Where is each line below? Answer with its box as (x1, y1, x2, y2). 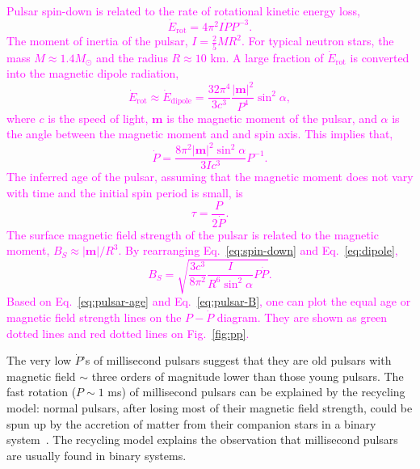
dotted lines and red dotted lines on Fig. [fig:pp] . (6, 324, 250, 341)
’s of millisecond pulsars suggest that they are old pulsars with (82, 352, 392, 369)
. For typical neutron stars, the (241, 32, 394, 49)
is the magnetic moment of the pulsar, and (166, 109, 377, 126)
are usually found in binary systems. (6, 446, 187, 463)
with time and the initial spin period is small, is (6, 184, 243, 201)
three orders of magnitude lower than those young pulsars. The (91, 367, 404, 384)
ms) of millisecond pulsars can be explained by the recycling (107, 383, 405, 400)
